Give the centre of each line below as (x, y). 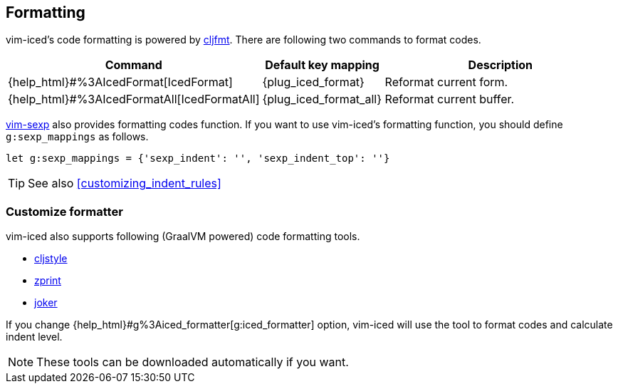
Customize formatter (64, 211)
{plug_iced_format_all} (322, 99)
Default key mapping (322, 65)
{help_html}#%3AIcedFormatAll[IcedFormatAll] (134, 99)
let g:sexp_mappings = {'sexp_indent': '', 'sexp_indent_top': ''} (198, 159)
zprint (48, 281)
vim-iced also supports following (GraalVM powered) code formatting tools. (183, 237)
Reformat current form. (446, 82)
